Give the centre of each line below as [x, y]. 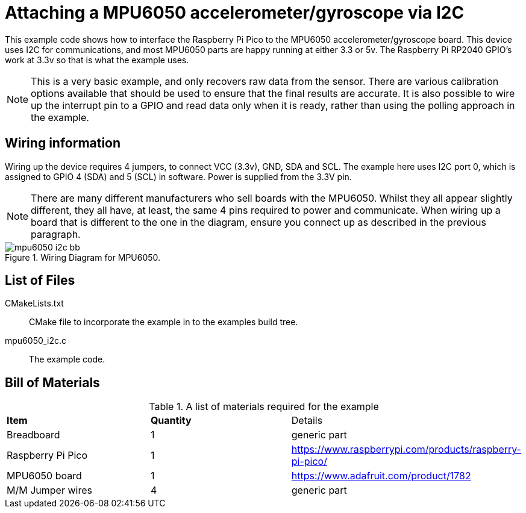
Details [307, 421]
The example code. [67, 359]
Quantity [171, 421]
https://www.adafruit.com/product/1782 [381, 476]
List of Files [40, 281]
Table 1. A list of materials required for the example [264, 407]
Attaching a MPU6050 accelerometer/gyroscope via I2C [235, 13]
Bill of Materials [52, 382]
